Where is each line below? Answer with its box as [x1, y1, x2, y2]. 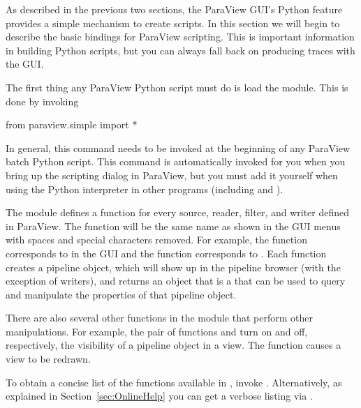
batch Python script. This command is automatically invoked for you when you [6, 154, 346, 169]
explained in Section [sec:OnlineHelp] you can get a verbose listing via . [6, 388, 313, 403]
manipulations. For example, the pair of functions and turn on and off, [6, 324, 308, 338]
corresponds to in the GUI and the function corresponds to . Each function [6, 245, 327, 260]
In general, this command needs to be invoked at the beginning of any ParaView [6, 140, 351, 155]
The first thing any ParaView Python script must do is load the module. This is [6, 80, 348, 94]
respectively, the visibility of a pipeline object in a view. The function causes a [6, 338, 341, 352]
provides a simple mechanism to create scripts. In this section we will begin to [6, 15, 340, 30]
